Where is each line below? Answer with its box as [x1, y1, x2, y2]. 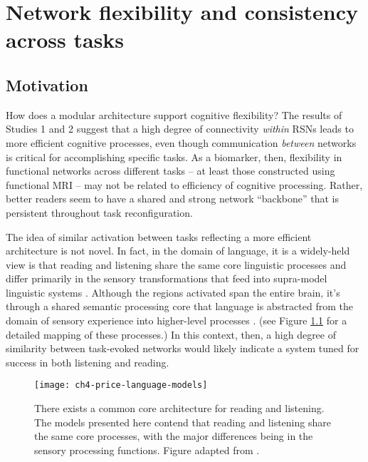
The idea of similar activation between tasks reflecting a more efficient [6, 229, 312, 244]
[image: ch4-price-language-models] [34, 380, 208, 391]
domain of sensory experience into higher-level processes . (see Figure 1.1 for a [6, 313, 347, 328]
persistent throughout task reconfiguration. [6, 205, 193, 220]
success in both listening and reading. [6, 354, 169, 369]
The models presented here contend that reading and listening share [34, 414, 331, 429]
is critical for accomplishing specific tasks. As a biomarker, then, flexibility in [6, 149, 342, 164]
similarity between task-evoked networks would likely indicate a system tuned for [6, 341, 359, 356]
